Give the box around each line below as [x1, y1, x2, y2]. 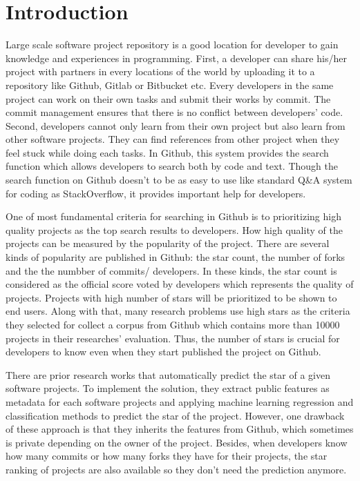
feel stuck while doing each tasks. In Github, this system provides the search [6, 145, 329, 159]
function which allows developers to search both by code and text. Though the [6, 159, 338, 173]
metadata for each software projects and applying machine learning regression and [6, 394, 354, 409]
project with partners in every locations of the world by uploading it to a [6, 64, 315, 79]
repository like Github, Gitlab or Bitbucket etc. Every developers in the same [6, 77, 334, 92]
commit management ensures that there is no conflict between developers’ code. [6, 105, 343, 119]
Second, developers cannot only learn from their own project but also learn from [6, 118, 345, 132]
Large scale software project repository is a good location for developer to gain [6, 37, 339, 52]
